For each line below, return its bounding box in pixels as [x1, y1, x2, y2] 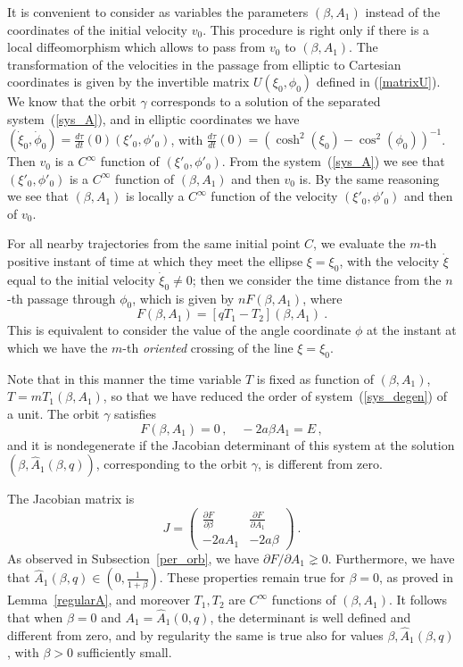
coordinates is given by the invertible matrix [7, 72, 250, 91]
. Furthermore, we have [327, 548, 455, 567]
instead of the [365, 3, 441, 21]
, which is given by [132, 288, 235, 307]
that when [7, 608, 63, 626]
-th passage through [7, 288, 116, 307]
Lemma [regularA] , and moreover [7, 590, 190, 609]
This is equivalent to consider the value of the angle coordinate [7, 321, 351, 339]
